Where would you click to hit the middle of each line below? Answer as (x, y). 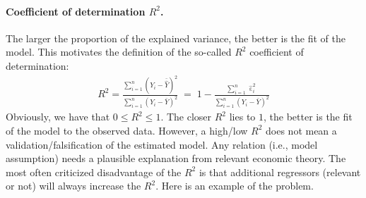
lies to (242, 117)
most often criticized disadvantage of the (94, 172)
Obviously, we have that (58, 117)
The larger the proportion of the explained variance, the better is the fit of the (176, 38)
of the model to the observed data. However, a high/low (127, 130)
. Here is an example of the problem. (235, 186)
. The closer (186, 117)
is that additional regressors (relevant (280, 172)
